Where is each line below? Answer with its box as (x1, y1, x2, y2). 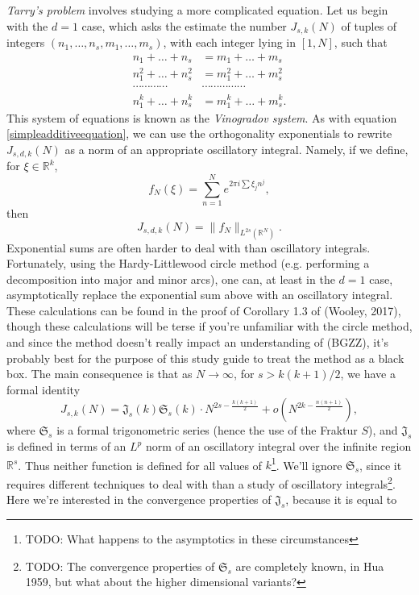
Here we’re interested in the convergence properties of (6, 491, 272, 508)
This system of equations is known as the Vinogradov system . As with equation (6, 109, 397, 126)
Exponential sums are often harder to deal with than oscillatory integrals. (6, 239, 371, 256)
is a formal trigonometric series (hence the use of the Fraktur (56, 422, 358, 439)
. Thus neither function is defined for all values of (18, 456, 262, 473)
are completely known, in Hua (235, 557, 384, 574)
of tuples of (341, 17, 397, 34)
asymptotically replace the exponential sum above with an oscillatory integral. (6, 286, 393, 303)
